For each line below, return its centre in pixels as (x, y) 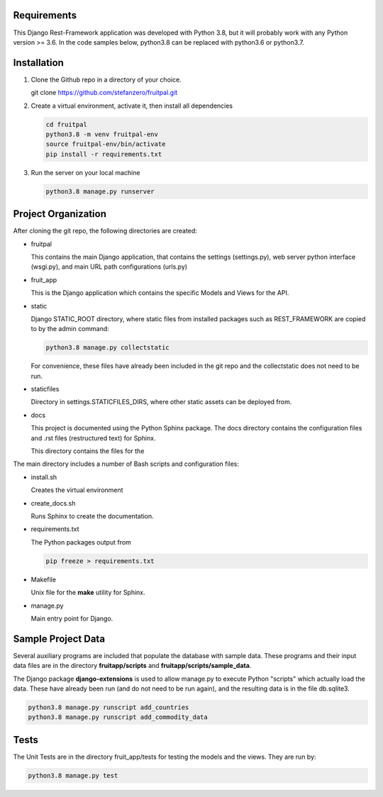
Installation (38, 63)
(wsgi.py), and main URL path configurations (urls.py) (109, 267)
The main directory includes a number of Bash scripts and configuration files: (126, 464)
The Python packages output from (81, 542)
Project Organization (60, 214)
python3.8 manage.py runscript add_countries (109, 707)
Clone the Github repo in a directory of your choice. (106, 79)
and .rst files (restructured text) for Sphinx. (93, 438)
